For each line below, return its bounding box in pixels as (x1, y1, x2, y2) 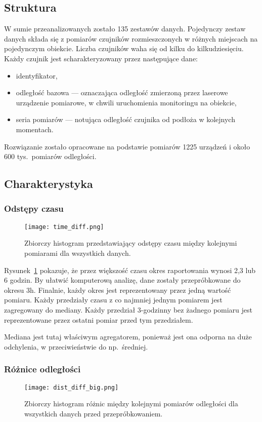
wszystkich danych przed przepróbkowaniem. (24, 408, 163, 418)
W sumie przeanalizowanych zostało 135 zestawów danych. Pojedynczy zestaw (4, 23, 246, 34)
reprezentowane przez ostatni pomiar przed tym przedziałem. (4, 314, 193, 325)
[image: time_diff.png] (24, 223, 104, 231)
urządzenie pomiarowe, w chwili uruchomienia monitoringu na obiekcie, (16, 97, 237, 107)
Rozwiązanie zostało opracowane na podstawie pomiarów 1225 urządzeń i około (4, 141, 250, 151)
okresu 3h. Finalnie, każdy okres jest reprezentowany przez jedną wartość (4, 284, 231, 295)
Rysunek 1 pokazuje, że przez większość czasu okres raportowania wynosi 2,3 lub (4, 264, 255, 275)
